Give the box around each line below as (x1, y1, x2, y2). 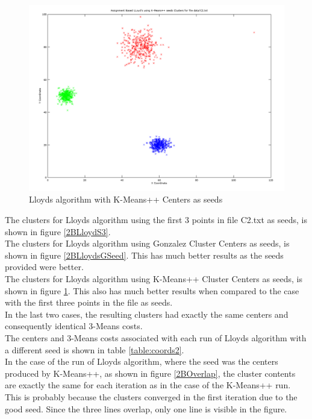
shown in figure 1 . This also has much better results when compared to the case (5, 284, 299, 297)
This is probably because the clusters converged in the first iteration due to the (5, 390, 298, 403)
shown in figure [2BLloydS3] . (5, 225, 111, 238)
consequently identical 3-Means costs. (5, 320, 143, 332)
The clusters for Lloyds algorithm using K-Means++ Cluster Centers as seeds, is (5, 273, 302, 285)
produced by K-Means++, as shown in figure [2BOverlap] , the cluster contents (5, 367, 296, 379)
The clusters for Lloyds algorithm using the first (5, 213, 183, 226)
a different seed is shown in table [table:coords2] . (5, 343, 184, 356)
